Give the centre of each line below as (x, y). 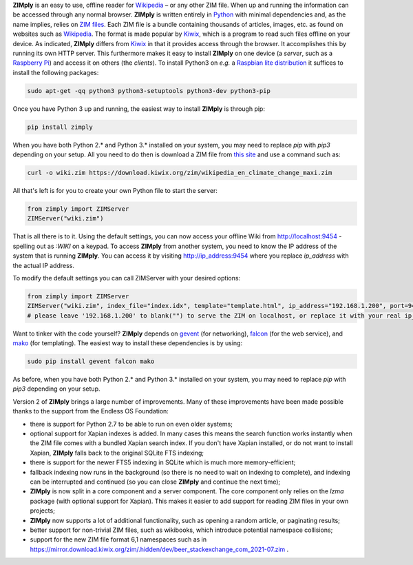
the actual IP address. (44, 265)
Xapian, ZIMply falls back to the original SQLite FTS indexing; (117, 453)
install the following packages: (56, 72)
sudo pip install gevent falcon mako (91, 361)
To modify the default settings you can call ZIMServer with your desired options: (127, 278)
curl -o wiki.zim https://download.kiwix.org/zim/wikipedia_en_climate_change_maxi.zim (180, 173)
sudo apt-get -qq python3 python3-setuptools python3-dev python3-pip (149, 91)
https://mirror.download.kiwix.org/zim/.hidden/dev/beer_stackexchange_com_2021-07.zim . (159, 549)
